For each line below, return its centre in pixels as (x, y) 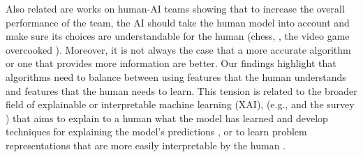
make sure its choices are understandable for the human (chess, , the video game (178, 36)
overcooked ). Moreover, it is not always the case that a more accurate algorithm (178, 49)
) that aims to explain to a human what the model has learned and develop (167, 118)
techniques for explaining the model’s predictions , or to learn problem (156, 132)
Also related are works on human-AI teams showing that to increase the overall (175, 8)
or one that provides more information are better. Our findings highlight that (171, 63)
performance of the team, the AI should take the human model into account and (178, 22)
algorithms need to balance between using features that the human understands (176, 76)
